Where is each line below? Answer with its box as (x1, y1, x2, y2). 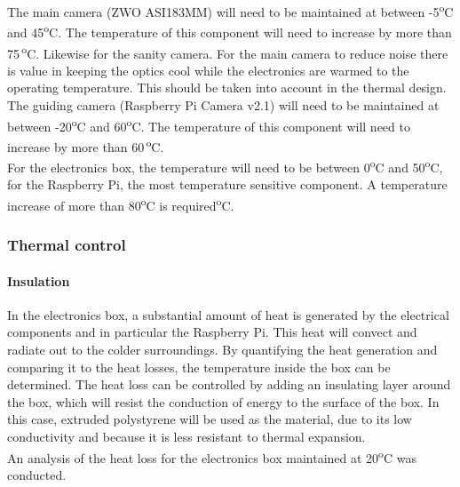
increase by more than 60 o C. (7, 134, 164, 156)
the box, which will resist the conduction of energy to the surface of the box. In (7, 392, 440, 411)
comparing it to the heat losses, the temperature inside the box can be (7, 357, 391, 376)
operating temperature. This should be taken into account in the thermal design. (7, 78, 447, 97)
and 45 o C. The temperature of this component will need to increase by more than (7, 20, 452, 41)
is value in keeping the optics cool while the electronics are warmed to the (7, 60, 409, 79)
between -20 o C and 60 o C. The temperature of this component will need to (7, 114, 410, 135)
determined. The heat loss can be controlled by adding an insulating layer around (7, 375, 451, 394)
